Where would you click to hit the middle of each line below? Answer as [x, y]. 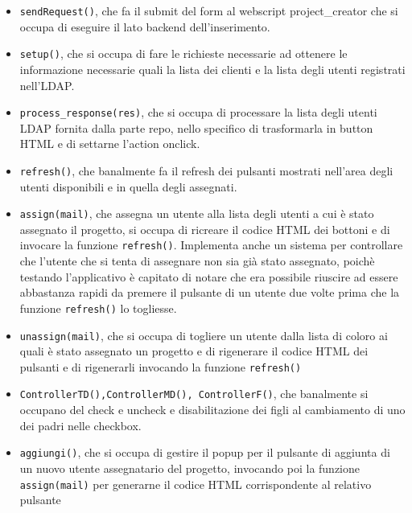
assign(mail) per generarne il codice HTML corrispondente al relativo [196, 484]
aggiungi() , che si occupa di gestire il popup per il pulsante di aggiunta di [205, 452]
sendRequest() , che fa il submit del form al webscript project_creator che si [209, 10]
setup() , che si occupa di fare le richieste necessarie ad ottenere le [183, 53]
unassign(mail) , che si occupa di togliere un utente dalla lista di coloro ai [204, 335]
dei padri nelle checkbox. [80, 425]
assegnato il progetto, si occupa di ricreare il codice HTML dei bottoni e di [205, 229]
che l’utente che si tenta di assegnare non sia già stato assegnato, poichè [197, 261]
